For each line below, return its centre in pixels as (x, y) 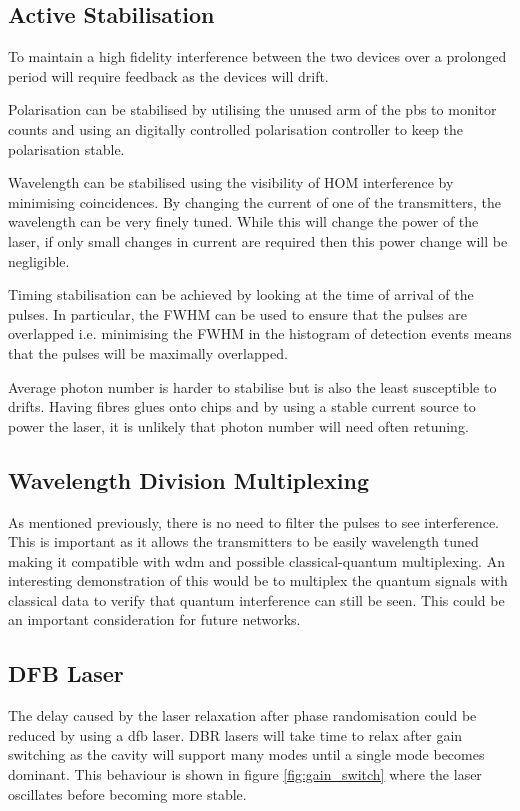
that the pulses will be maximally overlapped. (148, 352)
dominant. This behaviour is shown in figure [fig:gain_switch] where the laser (245, 774)
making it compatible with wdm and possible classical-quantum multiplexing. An (256, 560)
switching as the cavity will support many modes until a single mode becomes (246, 754)
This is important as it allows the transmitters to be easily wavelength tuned (243, 541)
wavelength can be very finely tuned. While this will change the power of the (243, 221)
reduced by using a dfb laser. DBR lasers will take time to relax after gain (235, 734)
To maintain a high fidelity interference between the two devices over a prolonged (257, 56)
